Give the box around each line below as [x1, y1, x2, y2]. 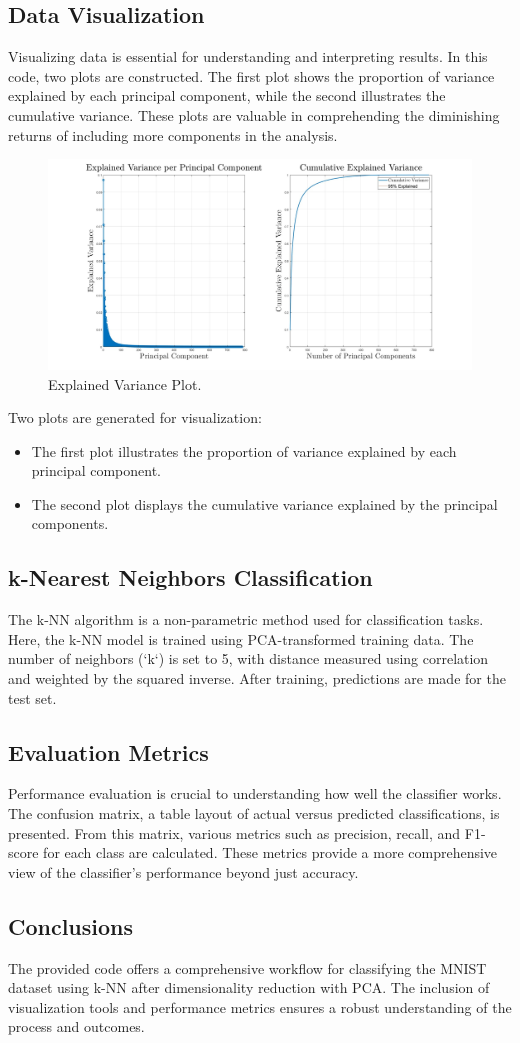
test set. [8, 687, 57, 708]
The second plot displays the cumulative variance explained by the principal [31, 493, 498, 514]
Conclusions [8, 910, 134, 941]
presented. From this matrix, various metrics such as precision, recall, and [8, 822, 461, 843]
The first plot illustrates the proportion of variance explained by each [31, 440, 457, 461]
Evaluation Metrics [8, 736, 209, 767]
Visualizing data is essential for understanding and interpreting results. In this [8, 46, 488, 67]
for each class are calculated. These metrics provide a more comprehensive [43, 842, 498, 863]
